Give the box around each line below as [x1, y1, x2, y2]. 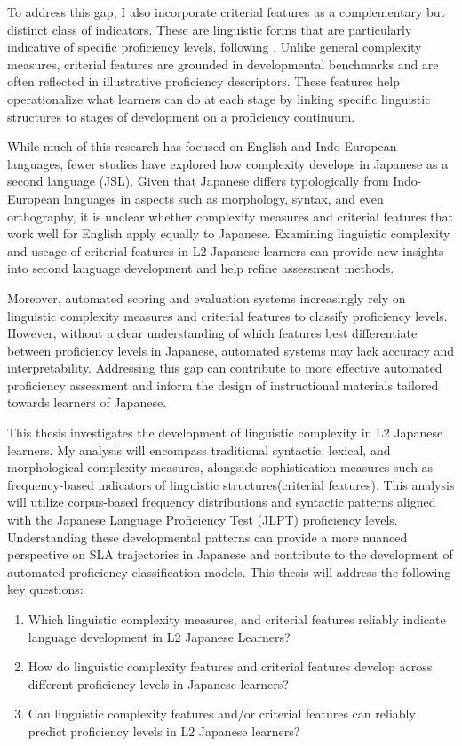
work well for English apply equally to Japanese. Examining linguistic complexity [7, 224, 450, 243]
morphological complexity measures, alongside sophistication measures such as [7, 458, 434, 477]
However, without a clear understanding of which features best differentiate [7, 324, 418, 342]
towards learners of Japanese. [7, 393, 167, 412]
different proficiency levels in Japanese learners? [28, 674, 289, 693]
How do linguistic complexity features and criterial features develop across [28, 657, 433, 676]
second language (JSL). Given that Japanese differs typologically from [7, 172, 389, 190]
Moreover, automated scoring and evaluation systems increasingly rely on [7, 288, 406, 307]
